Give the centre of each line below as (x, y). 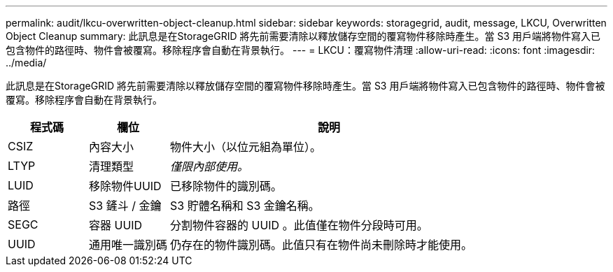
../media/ (26, 63)
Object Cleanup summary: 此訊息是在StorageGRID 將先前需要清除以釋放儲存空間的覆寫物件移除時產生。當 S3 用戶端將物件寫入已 (303, 36)
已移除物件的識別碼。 (226, 186)
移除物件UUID (125, 186)
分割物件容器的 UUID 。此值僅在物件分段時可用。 (299, 225)
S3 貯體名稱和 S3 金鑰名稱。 (245, 206)
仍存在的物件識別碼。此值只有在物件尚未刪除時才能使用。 (322, 245)
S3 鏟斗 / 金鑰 (125, 206)
